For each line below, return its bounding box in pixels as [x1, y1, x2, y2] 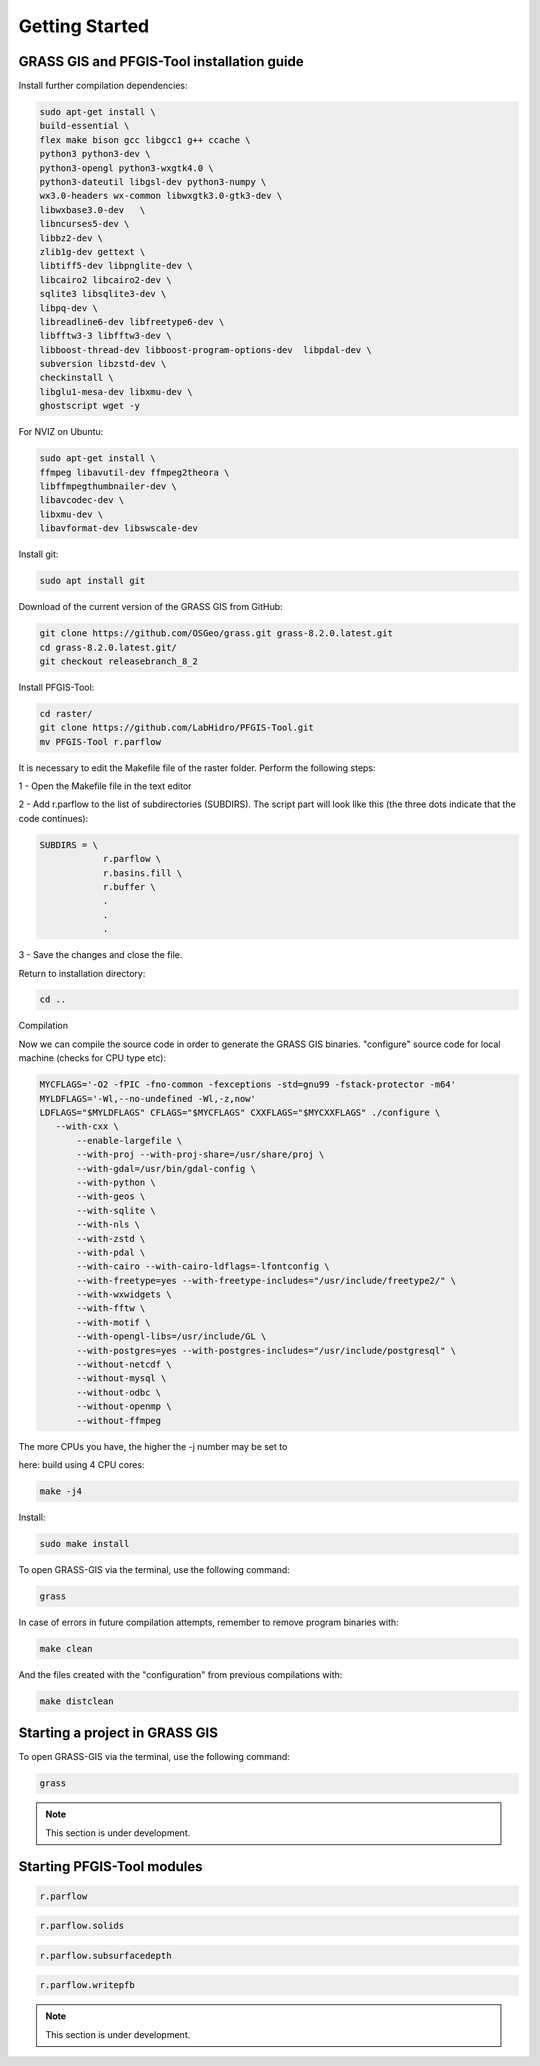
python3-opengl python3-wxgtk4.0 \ [39, 162, 214, 174]
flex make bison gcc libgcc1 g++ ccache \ [39, 134, 251, 145]
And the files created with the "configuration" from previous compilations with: [18, 1668, 343, 1680]
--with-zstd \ [76, 1233, 146, 1244]
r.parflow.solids [39, 1920, 125, 1932]
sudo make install [39, 1538, 130, 1549]
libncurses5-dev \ [39, 218, 130, 230]
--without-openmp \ [76, 1401, 172, 1412]
